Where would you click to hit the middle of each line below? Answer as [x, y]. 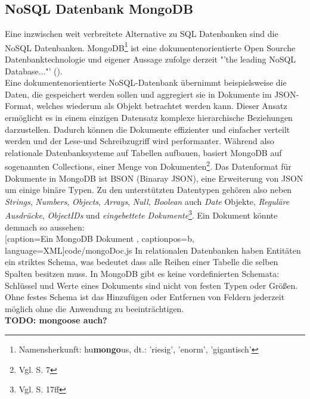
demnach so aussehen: [45, 227]
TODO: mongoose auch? [56, 320]
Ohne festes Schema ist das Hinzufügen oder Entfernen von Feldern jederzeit [145, 297]
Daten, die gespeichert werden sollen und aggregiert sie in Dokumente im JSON [151, 94]
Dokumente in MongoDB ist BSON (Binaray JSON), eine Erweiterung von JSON [154, 178]
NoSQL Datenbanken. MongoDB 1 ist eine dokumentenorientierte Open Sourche [150, 46]
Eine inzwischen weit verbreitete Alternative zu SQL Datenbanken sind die [142, 34]
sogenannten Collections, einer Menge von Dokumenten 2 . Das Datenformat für [148, 166]
